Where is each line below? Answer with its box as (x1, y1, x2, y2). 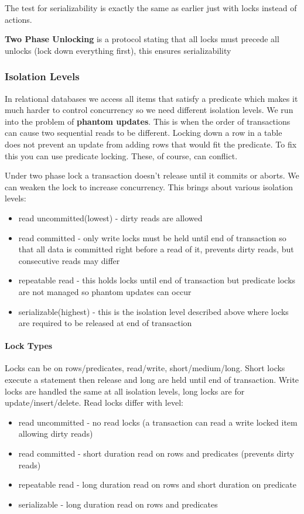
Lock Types (5, 340, 53, 352)
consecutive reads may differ (18, 254, 120, 266)
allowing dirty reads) (18, 427, 93, 440)
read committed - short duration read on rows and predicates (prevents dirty (18, 447, 295, 460)
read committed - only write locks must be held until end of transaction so (18, 231, 286, 244)
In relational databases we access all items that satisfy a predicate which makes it (5, 92, 298, 104)
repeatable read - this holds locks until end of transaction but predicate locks (18, 274, 296, 286)
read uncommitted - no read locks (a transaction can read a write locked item (18, 416, 298, 428)
